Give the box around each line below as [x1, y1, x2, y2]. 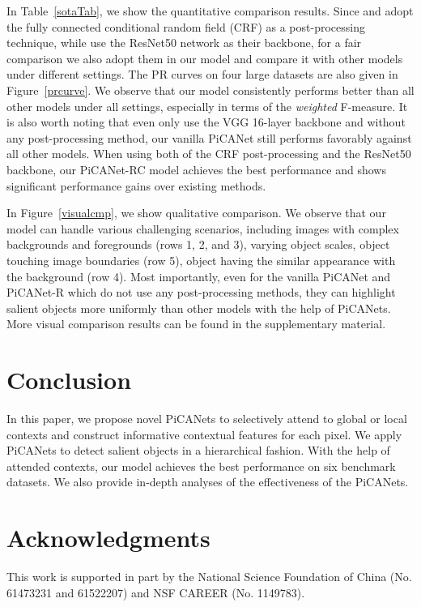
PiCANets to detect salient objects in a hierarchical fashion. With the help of [6, 442, 390, 459]
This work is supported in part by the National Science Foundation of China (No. [6, 568, 412, 585]
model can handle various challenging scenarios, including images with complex [6, 220, 399, 237]
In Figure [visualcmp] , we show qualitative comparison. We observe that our [6, 204, 386, 221]
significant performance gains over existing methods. [6, 177, 266, 194]
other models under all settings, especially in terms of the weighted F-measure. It [6, 97, 408, 114]
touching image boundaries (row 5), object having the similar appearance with [6, 251, 396, 268]
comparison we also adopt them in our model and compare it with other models [6, 49, 403, 66]
